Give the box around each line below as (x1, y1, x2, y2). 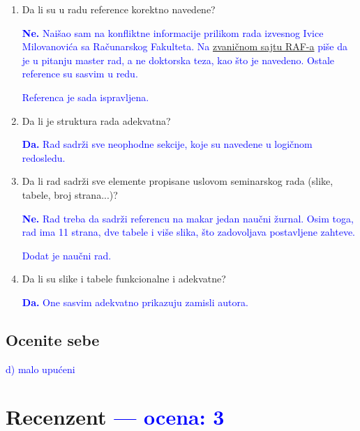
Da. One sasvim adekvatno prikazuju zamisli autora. (22, 294, 248, 309)
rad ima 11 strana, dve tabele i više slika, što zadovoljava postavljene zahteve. (22, 225, 355, 239)
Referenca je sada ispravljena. (22, 89, 149, 104)
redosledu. (22, 150, 66, 165)
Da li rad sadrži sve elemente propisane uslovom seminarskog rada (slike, (22, 174, 333, 188)
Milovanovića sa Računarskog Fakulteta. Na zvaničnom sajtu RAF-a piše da (22, 39, 348, 54)
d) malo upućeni (6, 361, 75, 376)
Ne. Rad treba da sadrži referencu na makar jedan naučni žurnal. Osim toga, (22, 211, 354, 225)
